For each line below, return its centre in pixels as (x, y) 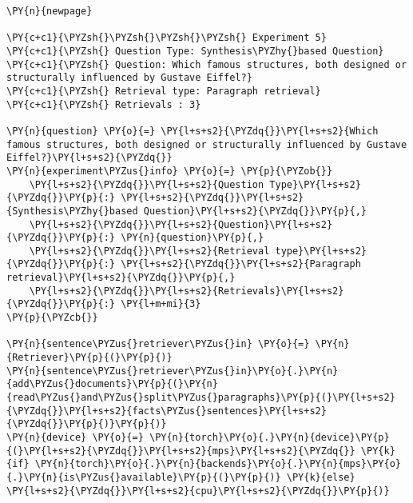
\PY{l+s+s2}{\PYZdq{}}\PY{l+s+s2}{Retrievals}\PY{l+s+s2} (187, 291)
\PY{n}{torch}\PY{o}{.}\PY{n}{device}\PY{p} (269, 437)
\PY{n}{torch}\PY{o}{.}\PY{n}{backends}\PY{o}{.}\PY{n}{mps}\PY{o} (218, 464)
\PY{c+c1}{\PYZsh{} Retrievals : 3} (104, 104)
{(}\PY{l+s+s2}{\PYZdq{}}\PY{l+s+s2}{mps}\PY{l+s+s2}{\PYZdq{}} (181, 451)
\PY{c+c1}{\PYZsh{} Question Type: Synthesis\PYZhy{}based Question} (195, 51)
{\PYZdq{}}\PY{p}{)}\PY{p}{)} (87, 424)
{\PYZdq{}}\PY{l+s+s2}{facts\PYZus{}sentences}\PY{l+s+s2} (167, 411)
